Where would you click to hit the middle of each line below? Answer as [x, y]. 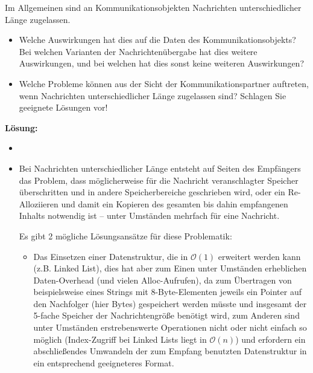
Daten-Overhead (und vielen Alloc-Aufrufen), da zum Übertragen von [163, 280]
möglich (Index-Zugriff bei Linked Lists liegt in [120, 339]
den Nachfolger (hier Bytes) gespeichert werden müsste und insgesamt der [170, 303]
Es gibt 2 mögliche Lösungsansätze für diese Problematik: [125, 235]
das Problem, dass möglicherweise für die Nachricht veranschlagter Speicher [159, 180]
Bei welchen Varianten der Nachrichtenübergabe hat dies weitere [138, 51]
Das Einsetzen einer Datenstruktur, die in [111, 256]
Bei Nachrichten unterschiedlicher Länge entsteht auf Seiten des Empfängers [160, 168]
